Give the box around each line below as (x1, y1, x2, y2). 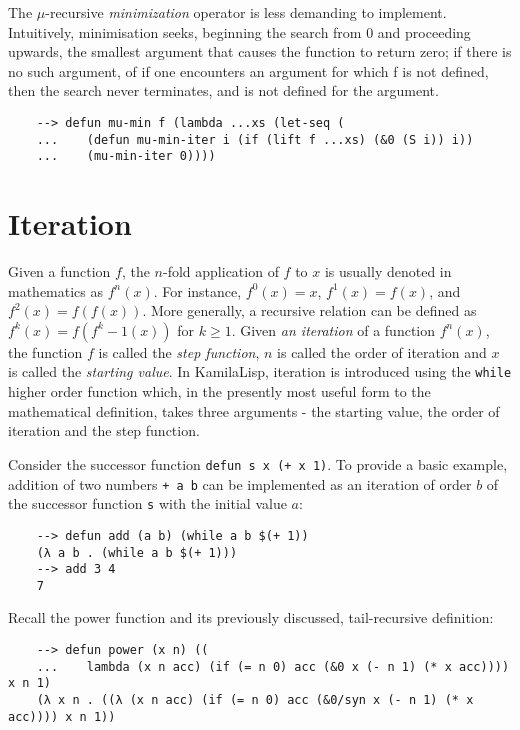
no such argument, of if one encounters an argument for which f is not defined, (8, 60, 489, 81)
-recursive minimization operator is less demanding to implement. (45, 2, 447, 22)
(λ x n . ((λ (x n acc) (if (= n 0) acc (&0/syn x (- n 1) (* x (36, 693, 474, 708)
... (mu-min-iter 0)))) (36, 149, 216, 164)
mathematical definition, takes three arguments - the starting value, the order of (8, 400, 500, 421)
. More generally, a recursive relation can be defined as (142, 300, 477, 321)
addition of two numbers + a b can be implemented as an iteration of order (8, 473, 472, 494)
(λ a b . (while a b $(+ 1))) (36, 545, 238, 560)
